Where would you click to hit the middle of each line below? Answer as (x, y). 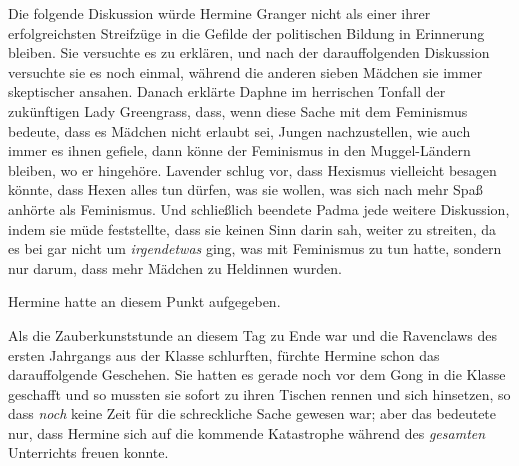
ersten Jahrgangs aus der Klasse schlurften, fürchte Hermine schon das (224, 354)
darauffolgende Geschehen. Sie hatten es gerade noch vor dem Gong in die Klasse (257, 374)
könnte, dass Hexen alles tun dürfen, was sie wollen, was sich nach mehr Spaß (245, 189)
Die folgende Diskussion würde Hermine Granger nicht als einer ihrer (219, 13)
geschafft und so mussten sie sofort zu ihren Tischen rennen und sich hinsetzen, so (259, 393)
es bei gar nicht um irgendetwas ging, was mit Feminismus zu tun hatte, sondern (255, 248)
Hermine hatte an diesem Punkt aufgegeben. (144, 301)
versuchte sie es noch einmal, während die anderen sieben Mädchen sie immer (245, 71)
